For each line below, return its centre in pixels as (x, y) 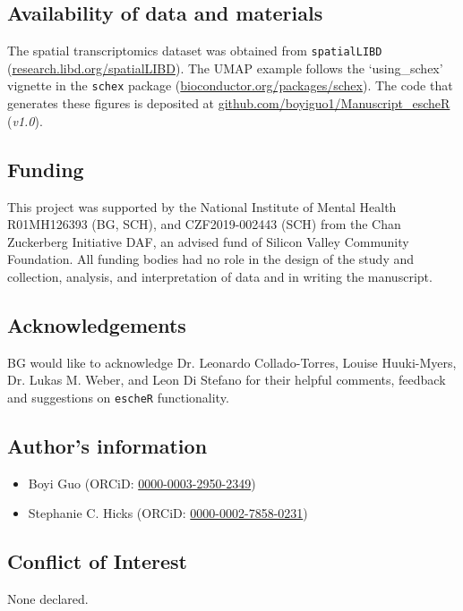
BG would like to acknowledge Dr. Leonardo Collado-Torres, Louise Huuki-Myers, (232, 362)
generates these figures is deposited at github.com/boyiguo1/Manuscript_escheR (229, 103)
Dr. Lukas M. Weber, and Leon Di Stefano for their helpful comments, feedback (227, 380)
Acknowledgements (97, 324)
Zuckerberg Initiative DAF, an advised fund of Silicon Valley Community (208, 241)
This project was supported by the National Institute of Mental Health (202, 206)
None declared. (48, 599)
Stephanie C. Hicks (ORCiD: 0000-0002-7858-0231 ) (168, 513)
